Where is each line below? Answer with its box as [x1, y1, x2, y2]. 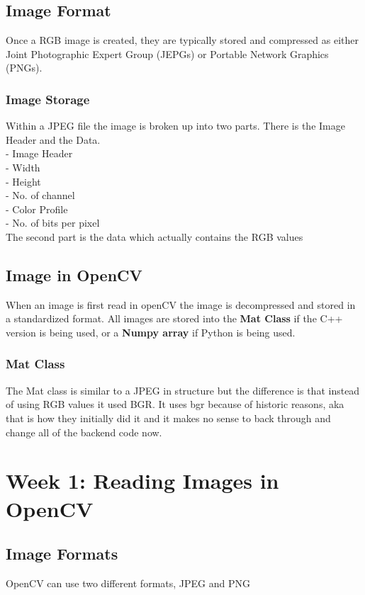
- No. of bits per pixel [6, 215, 100, 230]
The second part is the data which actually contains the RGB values [6, 229, 303, 244]
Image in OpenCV [6, 263, 142, 285]
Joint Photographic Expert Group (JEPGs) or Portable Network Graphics [6, 46, 329, 61]
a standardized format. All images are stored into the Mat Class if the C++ [6, 311, 343, 326]
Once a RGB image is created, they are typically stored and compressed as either [6, 33, 359, 47]
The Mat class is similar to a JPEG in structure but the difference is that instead [6, 382, 360, 397]
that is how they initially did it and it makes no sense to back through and [6, 410, 331, 425]
